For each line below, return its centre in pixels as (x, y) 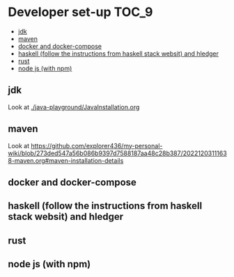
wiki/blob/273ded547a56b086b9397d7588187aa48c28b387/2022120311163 (117, 153)
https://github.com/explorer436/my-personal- (97, 145)
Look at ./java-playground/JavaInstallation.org (74, 107)
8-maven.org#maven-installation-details (66, 160)
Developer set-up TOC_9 (80, 12)
